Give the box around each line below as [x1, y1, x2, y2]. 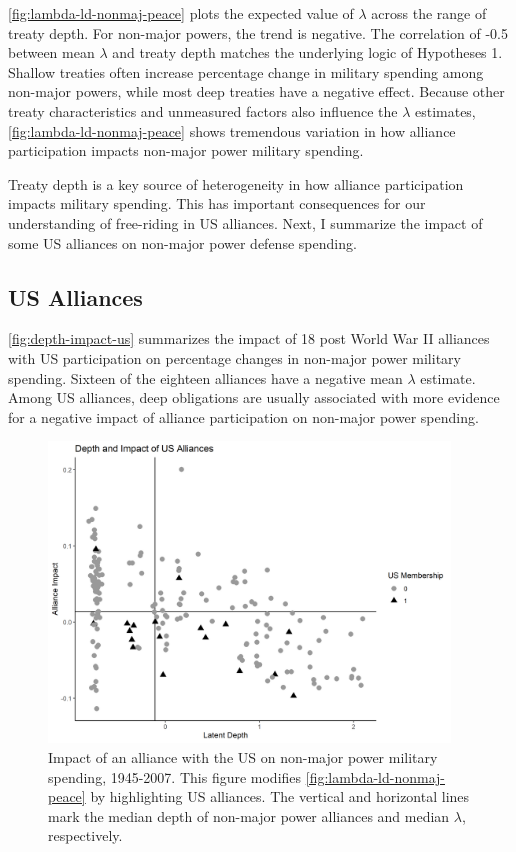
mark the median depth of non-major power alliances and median [48, 805, 450, 826]
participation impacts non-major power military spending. [8, 140, 364, 161]
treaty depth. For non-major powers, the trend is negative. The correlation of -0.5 [8, 22, 508, 43]
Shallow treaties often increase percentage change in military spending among [8, 61, 484, 82]
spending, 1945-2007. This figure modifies [48, 766, 302, 787]
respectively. [48, 825, 123, 846]
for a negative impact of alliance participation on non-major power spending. [8, 406, 479, 427]
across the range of [371, 3, 487, 23]
